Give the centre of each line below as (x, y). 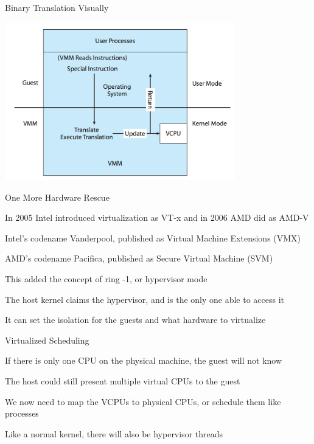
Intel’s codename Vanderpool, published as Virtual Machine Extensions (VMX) (153, 238)
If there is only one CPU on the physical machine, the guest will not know (144, 360)
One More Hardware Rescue (57, 197)
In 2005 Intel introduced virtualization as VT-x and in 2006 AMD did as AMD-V (157, 217)
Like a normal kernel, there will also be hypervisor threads (114, 433)
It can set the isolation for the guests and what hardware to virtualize (135, 320)
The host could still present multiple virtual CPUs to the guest (123, 381)
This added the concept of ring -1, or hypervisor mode (106, 279)
